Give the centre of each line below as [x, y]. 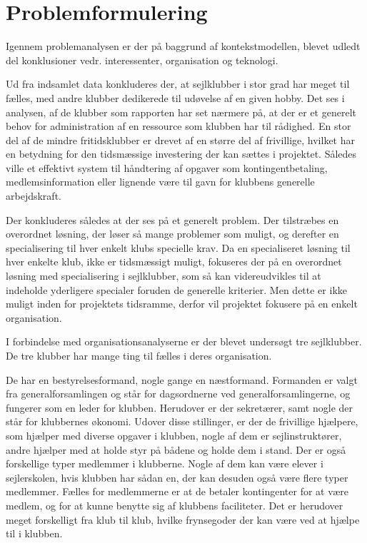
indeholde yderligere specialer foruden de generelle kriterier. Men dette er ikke [176, 289]
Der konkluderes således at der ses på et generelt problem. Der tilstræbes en [172, 219]
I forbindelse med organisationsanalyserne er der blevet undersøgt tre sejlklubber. [184, 341]
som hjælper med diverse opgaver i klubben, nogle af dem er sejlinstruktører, [174, 435]
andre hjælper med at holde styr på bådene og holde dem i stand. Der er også [176, 449]
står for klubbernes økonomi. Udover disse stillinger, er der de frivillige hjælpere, [182, 421]
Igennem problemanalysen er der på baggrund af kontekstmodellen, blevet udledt [183, 46]
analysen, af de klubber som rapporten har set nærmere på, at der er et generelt [181, 112]
